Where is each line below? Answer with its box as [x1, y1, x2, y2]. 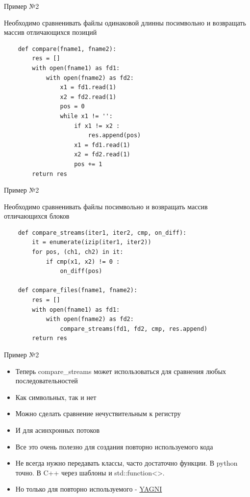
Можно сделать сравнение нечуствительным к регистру [15, 408, 181, 419]
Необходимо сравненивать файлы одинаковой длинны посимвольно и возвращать [4, 17, 246, 27]
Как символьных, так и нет [15, 392, 97, 402]
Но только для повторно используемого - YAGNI [15, 484, 162, 494]
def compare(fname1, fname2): [18, 45, 117, 52]
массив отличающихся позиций [4, 27, 97, 37]
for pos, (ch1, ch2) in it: [32, 248, 124, 256]
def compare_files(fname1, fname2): [18, 287, 138, 294]
